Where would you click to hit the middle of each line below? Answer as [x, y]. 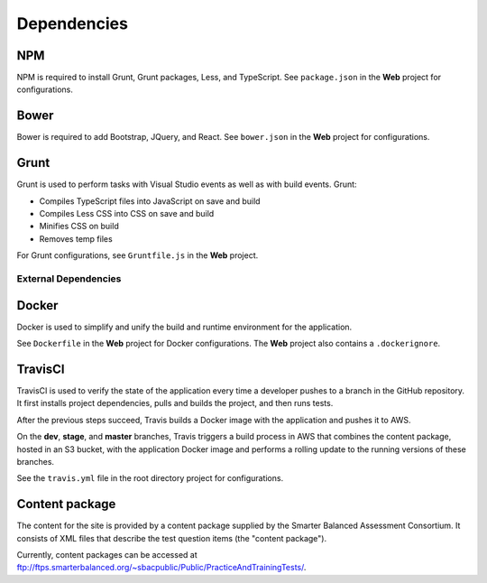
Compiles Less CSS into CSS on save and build [127, 214]
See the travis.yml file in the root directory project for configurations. [150, 478]
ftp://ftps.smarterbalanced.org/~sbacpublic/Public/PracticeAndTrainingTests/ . [161, 568]
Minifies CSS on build [79, 227]
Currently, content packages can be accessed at [107, 555]
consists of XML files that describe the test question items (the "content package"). [172, 538]
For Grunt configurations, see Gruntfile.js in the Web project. [138, 255]
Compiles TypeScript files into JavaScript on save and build [150, 201]
